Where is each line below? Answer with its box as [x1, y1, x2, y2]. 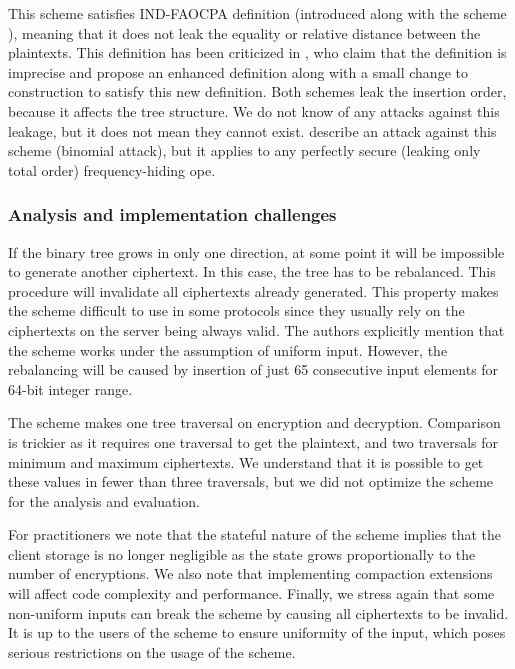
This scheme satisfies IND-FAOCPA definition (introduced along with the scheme [8, 3, 507, 23]
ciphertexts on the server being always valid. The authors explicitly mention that [8, 319, 505, 340]
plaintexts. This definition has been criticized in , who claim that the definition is [8, 42, 507, 63]
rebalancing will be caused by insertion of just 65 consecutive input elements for [8, 359, 499, 380]
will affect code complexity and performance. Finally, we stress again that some [8, 583, 495, 604]
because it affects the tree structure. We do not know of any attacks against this [8, 100, 500, 121]
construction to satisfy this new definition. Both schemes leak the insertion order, [8, 81, 507, 102]
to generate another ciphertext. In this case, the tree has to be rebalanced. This [8, 261, 496, 282]
